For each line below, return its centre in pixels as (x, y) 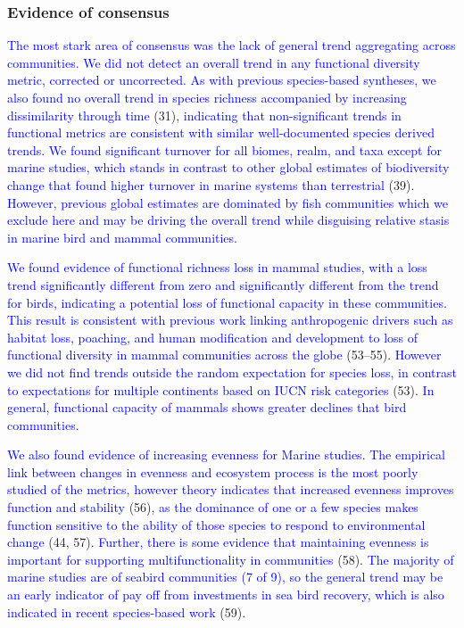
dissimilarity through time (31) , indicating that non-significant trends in (204, 115)
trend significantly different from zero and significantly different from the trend (223, 284)
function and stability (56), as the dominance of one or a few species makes (213, 507)
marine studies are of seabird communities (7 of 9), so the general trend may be (225, 577)
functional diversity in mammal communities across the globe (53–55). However (224, 355)
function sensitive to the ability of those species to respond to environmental (216, 524)
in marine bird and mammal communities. (122, 237)
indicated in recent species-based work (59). (127, 611)
